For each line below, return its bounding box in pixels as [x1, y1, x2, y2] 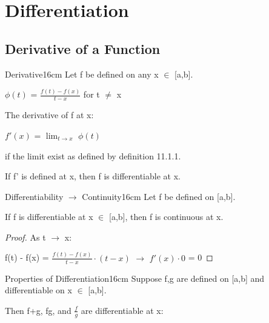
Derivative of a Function [5, 39, 161, 58]
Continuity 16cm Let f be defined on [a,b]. [82, 190, 236, 202]
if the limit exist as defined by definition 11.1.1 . [5, 149, 181, 162]
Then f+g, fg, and [5, 304, 71, 316]
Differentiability [5, 190, 64, 202]
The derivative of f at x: [5, 108, 94, 121]
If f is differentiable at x [5, 210, 93, 223]
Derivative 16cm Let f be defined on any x [5, 67, 159, 80]
